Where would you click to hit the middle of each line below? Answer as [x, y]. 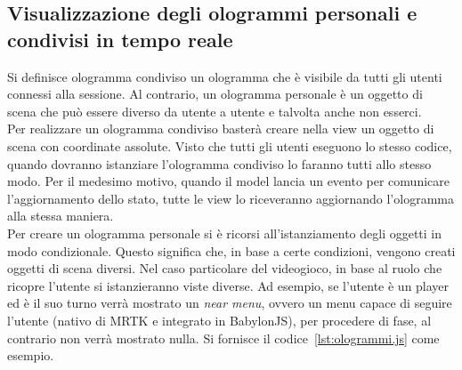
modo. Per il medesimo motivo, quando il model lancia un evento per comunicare [228, 181]
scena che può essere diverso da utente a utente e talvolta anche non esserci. [215, 111]
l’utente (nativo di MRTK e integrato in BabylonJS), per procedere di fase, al [219, 320]
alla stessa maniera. [61, 216]
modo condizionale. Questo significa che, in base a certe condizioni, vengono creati [231, 250]
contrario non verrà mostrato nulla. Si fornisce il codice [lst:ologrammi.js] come [223, 338]
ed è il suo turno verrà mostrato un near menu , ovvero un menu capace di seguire [230, 303]
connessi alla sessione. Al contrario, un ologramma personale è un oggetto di [215, 94]
